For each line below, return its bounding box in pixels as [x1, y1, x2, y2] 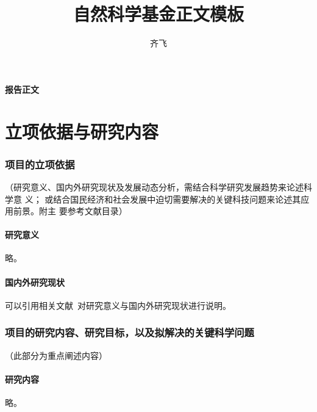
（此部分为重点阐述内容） [5, 349, 107, 361]
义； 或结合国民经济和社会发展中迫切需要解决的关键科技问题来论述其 [24, 192, 301, 205]
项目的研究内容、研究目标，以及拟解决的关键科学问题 [5, 325, 254, 340]
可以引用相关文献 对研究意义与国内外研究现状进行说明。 [5, 298, 231, 311]
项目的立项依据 [5, 156, 75, 172]
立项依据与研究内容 [5, 118, 159, 143]
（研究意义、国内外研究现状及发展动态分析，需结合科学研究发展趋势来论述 [5, 180, 304, 193]
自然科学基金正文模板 [73, 1, 244, 26]
